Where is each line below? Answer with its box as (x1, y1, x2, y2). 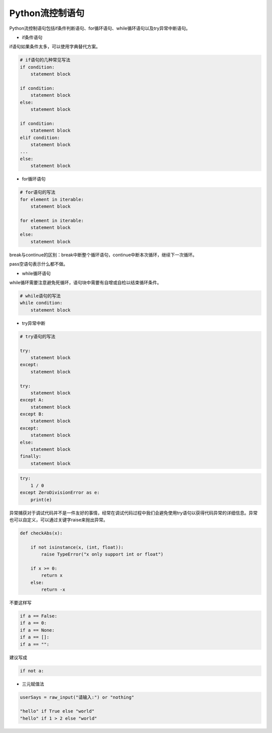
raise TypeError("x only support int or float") (41, 552, 164, 557)
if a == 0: (20, 620, 47, 626)
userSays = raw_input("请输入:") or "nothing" (20, 694, 134, 700)
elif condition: (20, 135, 60, 141)
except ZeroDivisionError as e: (20, 490, 100, 496)
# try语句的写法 (20, 333, 55, 339)
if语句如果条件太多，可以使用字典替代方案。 (9, 43, 101, 50)
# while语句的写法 (20, 293, 61, 299)
